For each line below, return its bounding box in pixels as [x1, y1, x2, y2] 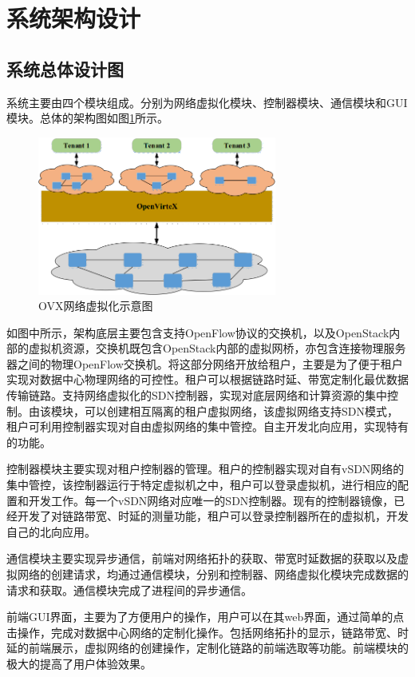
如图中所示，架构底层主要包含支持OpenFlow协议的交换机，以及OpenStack [6, 324, 389, 340]
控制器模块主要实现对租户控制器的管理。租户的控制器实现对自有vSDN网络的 [6, 460, 405, 477]
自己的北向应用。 [6, 523, 96, 540]
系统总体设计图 [6, 56, 124, 81]
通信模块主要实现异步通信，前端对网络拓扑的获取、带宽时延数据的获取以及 [6, 550, 397, 567]
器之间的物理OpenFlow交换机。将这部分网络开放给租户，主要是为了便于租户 [6, 355, 403, 372]
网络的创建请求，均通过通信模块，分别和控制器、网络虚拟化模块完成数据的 [17, 566, 409, 583]
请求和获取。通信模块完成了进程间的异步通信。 [6, 581, 252, 598]
